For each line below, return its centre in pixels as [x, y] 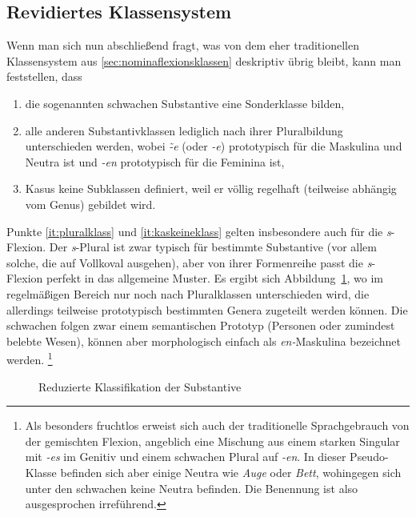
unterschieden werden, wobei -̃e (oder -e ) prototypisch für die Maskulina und [214, 146]
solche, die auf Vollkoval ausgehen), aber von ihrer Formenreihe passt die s [189, 262]
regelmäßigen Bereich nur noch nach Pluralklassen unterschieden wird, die [188, 293]
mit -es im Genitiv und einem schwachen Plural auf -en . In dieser [186, 457]
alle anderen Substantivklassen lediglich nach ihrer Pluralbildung [184, 130]
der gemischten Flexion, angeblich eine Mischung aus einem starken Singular [212, 441]
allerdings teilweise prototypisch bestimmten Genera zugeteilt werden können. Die [207, 309]
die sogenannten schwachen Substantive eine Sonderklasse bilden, [185, 103]
